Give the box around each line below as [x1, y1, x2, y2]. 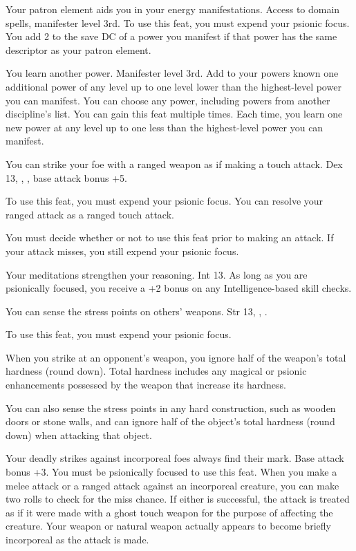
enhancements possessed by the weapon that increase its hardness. [6, 377, 286, 392]
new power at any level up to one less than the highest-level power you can [6, 120, 324, 134]
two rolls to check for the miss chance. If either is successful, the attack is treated [6, 492, 350, 506]
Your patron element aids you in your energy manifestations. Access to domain [6, 2, 340, 16]
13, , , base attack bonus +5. [6, 170, 127, 185]
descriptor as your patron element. [6, 42, 151, 57]
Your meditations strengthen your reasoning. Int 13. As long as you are [6, 267, 308, 281]
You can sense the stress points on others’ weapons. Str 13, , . [6, 303, 268, 318]
